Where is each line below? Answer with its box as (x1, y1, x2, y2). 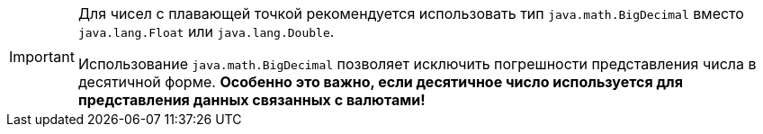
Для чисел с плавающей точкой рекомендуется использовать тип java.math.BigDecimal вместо (77, 4, 744, 22)
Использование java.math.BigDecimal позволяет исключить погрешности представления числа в (77, 55, 757, 73)
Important (9, 48, 75, 66)
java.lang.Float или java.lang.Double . (77, 22, 335, 40)
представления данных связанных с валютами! (77, 91, 426, 109)
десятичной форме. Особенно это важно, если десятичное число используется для (77, 73, 683, 91)
